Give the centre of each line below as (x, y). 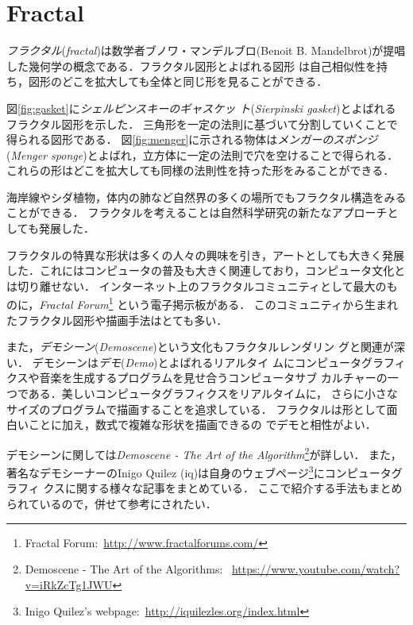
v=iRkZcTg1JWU (69, 584)
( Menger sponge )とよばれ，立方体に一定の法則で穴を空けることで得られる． (203, 154)
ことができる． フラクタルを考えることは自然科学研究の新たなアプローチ (197, 212)
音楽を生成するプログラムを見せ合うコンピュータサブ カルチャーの (213, 378)
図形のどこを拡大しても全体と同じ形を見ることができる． (178, 81)
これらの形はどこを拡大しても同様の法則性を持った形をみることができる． (201, 170)
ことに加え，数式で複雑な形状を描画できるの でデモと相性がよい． (202, 424)
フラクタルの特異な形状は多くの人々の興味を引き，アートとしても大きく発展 (206, 255)
